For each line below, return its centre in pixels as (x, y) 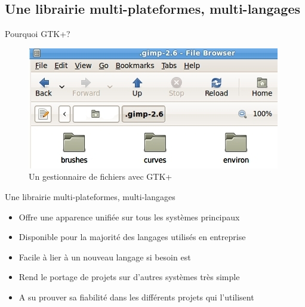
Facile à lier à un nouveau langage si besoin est (105, 257)
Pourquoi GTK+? (38, 34)
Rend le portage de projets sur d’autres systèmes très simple (129, 277)
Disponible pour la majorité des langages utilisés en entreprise (132, 237)
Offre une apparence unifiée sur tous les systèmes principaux (129, 217)
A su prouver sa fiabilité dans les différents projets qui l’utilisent (136, 297)
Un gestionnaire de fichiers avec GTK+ (101, 176)
